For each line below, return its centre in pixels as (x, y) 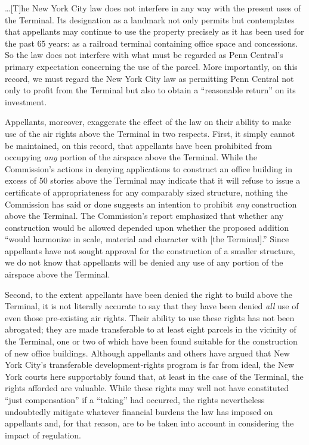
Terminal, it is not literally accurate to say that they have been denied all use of (152, 306)
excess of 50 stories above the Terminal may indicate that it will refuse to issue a (153, 180)
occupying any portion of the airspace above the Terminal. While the (131, 157)
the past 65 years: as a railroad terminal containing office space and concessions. (152, 43)
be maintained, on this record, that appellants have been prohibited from (138, 145)
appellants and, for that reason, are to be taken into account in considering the (149, 423)
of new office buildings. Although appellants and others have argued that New (147, 353)
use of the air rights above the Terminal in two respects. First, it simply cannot (150, 133)
